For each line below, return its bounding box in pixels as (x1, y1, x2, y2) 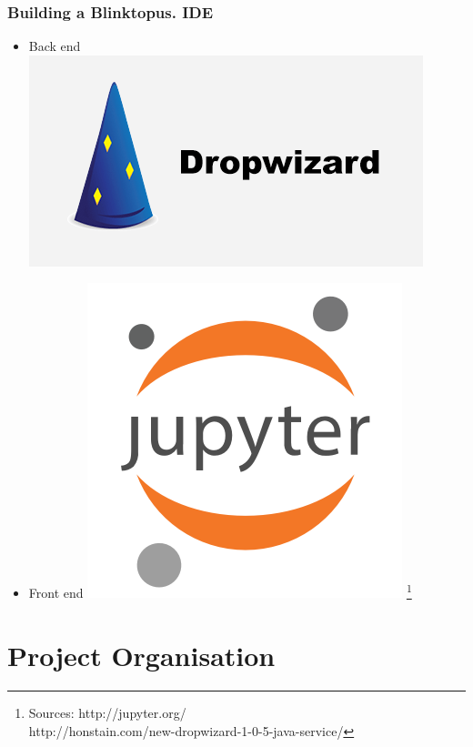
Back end (28, 36, 81, 56)
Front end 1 (28, 580, 412, 602)
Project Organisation (7, 637, 276, 674)
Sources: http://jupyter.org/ (28, 703, 186, 722)
